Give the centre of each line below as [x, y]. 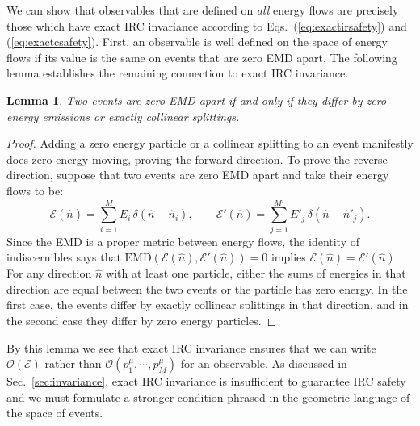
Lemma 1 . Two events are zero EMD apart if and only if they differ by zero [197, 100]
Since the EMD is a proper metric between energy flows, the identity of [183, 241]
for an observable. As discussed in [264, 363]
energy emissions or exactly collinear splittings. [123, 116]
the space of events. [55, 413]
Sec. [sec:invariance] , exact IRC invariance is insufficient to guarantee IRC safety [206, 381]
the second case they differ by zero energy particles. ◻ [142, 321]
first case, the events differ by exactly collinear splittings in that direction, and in [208, 305]
